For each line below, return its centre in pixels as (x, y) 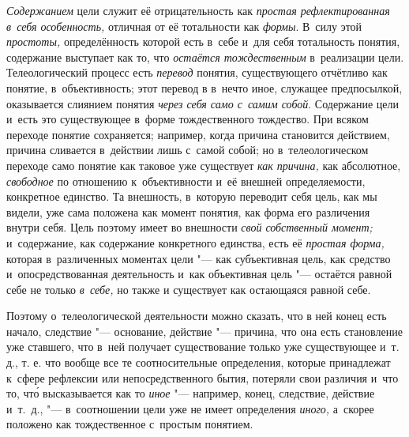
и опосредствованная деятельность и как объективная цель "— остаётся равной (199, 274)
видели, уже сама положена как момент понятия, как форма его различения (188, 211)
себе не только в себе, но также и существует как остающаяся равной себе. (189, 289)
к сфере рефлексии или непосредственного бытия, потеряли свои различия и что (203, 377)
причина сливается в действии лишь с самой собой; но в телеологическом (188, 150)
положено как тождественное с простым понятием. (130, 424)
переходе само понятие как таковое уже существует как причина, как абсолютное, (204, 165)
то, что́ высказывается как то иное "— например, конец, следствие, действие (191, 393)
